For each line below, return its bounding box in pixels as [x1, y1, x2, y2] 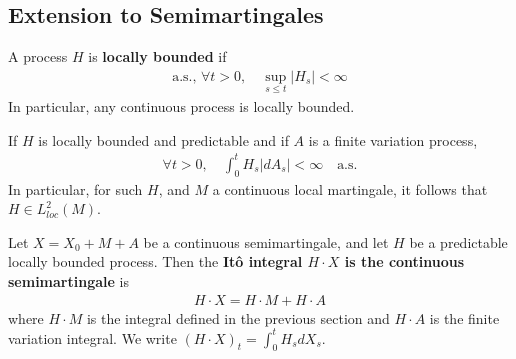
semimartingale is [8, 270, 129, 291]
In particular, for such [8, 178, 143, 199]
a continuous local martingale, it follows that [212, 178, 488, 199]
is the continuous [344, 251, 465, 272]
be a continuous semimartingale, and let [143, 231, 389, 252]
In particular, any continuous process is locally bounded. [8, 96, 355, 117]
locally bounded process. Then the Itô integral [8, 251, 303, 272]
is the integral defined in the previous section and [86, 307, 390, 328]
